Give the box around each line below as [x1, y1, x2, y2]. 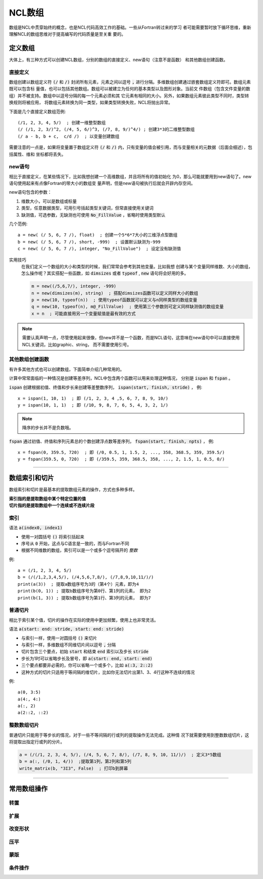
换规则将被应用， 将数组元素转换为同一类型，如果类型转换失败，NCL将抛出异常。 [9, 100, 173, 105]
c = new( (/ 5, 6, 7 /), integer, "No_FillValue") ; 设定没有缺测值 [18, 246, 181, 251]
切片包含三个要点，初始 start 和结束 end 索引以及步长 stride [21, 649, 149, 654]
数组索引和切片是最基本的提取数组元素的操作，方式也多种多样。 [9, 487, 137, 492]
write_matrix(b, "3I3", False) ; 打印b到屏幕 [19, 765, 129, 771]
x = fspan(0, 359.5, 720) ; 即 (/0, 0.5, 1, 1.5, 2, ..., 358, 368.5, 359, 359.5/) [18, 450, 225, 455]
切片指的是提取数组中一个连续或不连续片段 [9, 502, 94, 508]
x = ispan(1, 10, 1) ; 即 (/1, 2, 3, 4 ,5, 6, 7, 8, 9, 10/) [18, 395, 169, 401]
